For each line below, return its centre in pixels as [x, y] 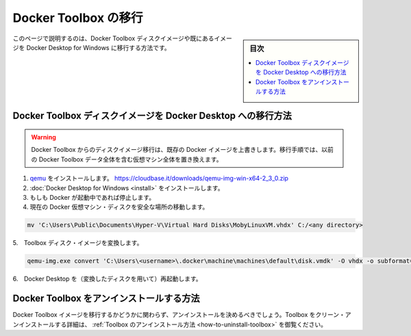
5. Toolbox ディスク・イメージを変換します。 [78, 243]
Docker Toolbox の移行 [78, 18]
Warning [43, 137]
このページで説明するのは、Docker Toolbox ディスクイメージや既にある [114, 38]
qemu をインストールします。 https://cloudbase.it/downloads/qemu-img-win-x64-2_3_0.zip [159, 179]
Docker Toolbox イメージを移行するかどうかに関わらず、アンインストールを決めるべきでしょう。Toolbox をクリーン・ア [182, 315]
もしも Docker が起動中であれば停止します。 [92, 197]
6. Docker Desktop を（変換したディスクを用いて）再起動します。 [107, 279]
